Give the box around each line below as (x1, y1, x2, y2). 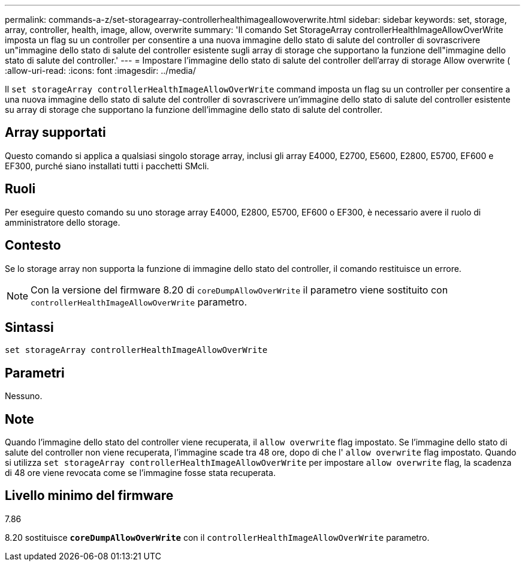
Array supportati (5, 125, 106, 140)
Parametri (5, 365, 65, 381)
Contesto (5, 238, 61, 253)
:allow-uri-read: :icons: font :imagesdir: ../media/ (5, 65, 196, 76)
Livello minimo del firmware (5, 488, 174, 504)
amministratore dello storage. (5, 217, 120, 227)
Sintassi (5, 319, 54, 335)
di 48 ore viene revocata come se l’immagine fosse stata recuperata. (5, 468, 276, 478)
